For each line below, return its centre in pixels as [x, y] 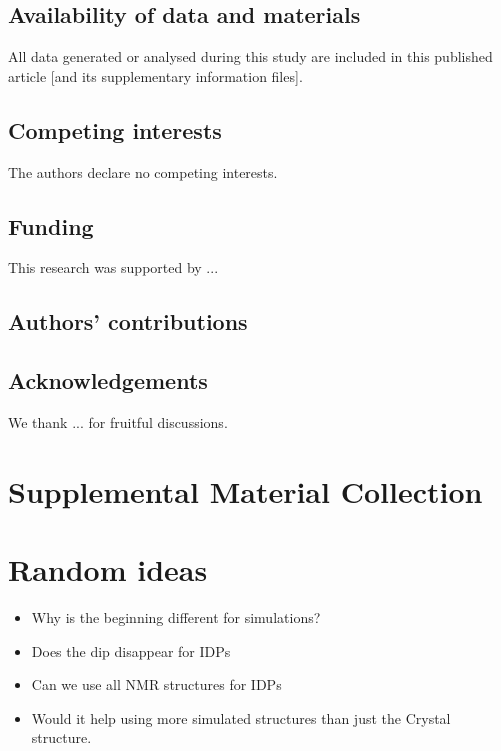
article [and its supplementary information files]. [155, 75]
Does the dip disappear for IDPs [131, 650]
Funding [51, 225]
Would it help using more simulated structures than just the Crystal [241, 717]
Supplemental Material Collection [245, 490]
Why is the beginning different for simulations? [176, 617]
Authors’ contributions [128, 321]
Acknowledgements [108, 380]
